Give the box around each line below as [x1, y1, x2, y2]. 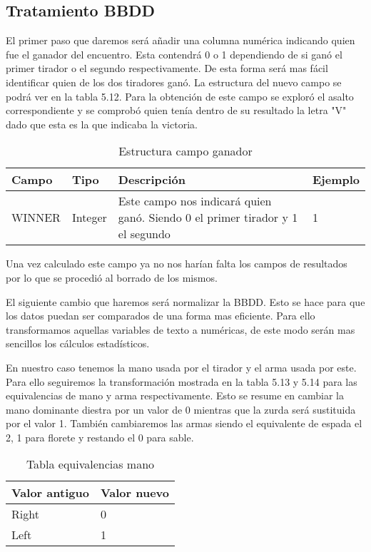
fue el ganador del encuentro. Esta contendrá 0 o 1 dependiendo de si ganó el [6, 46, 342, 61]
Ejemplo [312, 171, 360, 188]
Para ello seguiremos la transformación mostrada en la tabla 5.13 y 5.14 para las [6, 374, 357, 389]
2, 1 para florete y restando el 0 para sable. [6, 429, 194, 444]
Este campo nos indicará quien [118, 193, 272, 210]
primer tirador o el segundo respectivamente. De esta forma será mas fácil [6, 61, 328, 76]
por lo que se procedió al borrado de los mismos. [6, 270, 218, 285]
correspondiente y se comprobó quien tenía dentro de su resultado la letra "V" [6, 103, 347, 118]
